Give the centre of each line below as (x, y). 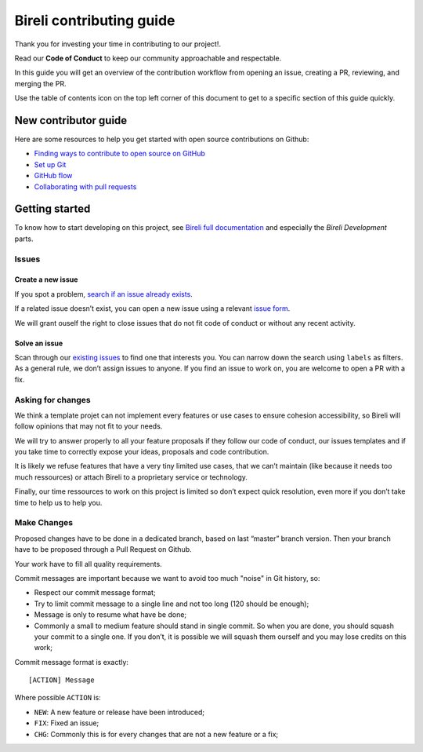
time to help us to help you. (58, 502)
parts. (24, 239)
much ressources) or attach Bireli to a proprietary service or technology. (131, 477)
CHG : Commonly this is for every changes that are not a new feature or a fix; (156, 734)
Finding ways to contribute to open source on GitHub (119, 154)
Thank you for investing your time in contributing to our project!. (117, 44)
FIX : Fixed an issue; (67, 723)
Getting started (52, 209)
